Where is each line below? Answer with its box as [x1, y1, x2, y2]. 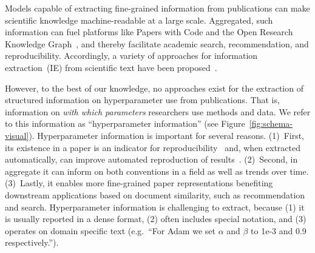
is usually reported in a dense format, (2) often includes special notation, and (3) [5, 212, 307, 225]
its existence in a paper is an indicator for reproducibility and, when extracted [5, 141, 301, 153]
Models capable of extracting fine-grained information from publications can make [5, 2, 310, 14]
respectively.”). [5, 236, 59, 249]
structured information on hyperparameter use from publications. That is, [5, 93, 280, 106]
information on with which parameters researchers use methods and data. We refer [5, 105, 311, 118]
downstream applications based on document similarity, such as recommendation [5, 188, 305, 201]
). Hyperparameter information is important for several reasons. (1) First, [29, 129, 305, 141]
